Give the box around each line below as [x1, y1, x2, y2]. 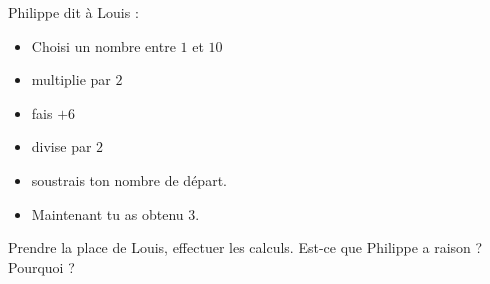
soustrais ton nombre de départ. [31, 169, 227, 190]
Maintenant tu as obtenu [31, 203, 184, 224]
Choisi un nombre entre [31, 35, 176, 56]
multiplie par [31, 69, 111, 90]
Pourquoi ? [8, 256, 75, 277]
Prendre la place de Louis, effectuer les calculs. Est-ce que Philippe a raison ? [8, 237, 483, 258]
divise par [31, 136, 92, 157]
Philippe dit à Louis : [8, 2, 139, 22]
